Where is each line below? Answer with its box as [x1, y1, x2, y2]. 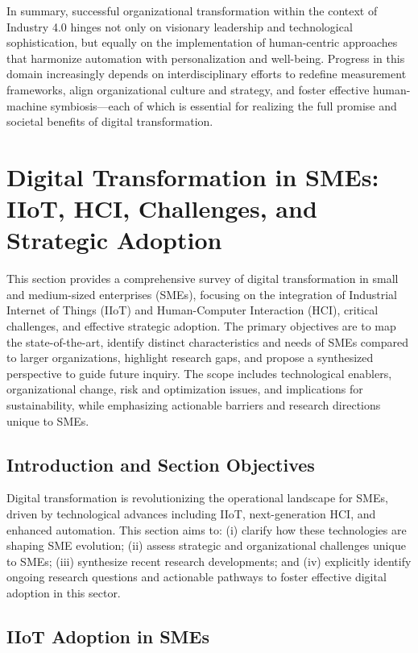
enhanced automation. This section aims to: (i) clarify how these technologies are [6, 521, 407, 538]
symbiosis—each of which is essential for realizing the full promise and [50, 97, 397, 114]
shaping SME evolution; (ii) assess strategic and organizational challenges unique [6, 537, 406, 554]
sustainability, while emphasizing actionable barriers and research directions [6, 397, 381, 413]
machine [6, 97, 48, 114]
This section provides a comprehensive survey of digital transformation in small [6, 270, 399, 287]
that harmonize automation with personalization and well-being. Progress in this [6, 49, 405, 66]
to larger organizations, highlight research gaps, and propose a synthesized [6, 349, 374, 366]
